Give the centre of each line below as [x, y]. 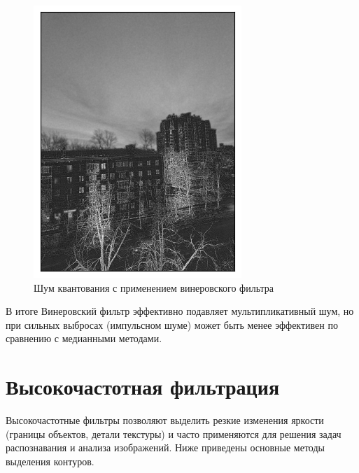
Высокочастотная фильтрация [143, 387]
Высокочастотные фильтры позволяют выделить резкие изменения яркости [165, 420]
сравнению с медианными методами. [84, 338]
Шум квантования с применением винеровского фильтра [154, 287]
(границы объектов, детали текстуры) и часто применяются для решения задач [174, 433]
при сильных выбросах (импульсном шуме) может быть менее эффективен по [172, 324]
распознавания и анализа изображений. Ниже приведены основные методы [165, 447]
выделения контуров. [50, 461]
